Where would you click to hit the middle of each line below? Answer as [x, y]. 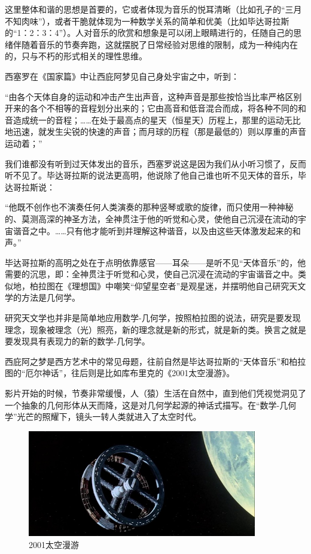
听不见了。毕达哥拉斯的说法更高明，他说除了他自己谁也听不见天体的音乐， [151, 175]
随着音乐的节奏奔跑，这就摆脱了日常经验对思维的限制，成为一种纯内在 [159, 44]
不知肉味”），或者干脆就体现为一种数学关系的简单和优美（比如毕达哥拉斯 [147, 21]
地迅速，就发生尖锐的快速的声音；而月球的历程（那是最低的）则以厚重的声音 [155, 131]
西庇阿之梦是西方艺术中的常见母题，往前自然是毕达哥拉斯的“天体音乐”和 [147, 361]
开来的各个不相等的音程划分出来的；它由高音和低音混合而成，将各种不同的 [151, 108]
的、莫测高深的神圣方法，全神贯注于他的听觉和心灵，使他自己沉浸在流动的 [151, 218]
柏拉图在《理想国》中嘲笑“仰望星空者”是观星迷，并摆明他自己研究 [159, 285]
